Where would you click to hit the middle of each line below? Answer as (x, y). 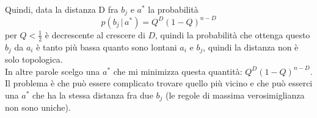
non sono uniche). (38, 107)
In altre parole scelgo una (53, 71)
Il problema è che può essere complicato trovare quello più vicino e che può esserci (159, 83)
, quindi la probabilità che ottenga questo (233, 34)
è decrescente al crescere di (95, 34)
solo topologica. (34, 59)
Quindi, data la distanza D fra (62, 9)
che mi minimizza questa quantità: (178, 71)
